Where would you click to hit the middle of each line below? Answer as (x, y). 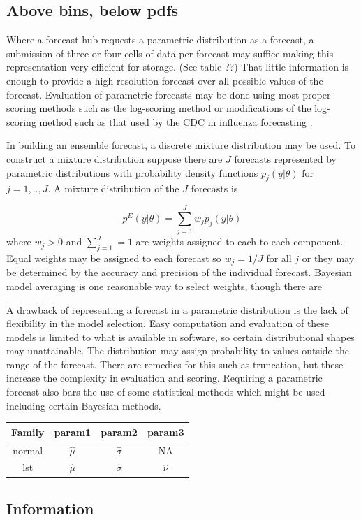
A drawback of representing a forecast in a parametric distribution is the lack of (177, 309)
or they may (328, 258)
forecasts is (214, 188)
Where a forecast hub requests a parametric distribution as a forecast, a (160, 39)
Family (28, 432)
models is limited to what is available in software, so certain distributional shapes (180, 337)
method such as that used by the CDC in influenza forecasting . (176, 121)
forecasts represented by (285, 158)
